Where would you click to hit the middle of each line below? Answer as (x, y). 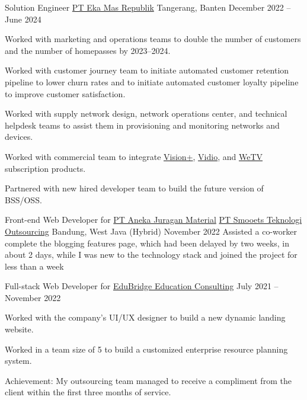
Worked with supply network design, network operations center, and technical (146, 113)
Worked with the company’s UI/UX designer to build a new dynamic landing (145, 317)
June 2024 (23, 19)
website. (19, 329)
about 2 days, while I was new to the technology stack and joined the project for (151, 255)
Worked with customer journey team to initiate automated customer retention (147, 70)
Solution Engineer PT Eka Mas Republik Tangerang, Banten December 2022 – (148, 7)
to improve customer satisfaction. (65, 93)
